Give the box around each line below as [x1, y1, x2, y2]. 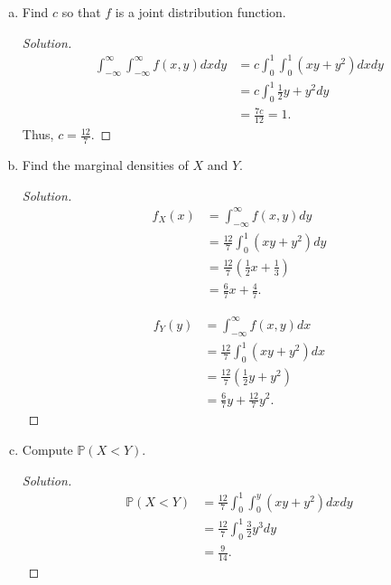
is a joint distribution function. [115, 3, 286, 21]
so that [61, 3, 101, 21]
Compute [22, 439, 73, 458]
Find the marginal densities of [22, 156, 189, 175]
